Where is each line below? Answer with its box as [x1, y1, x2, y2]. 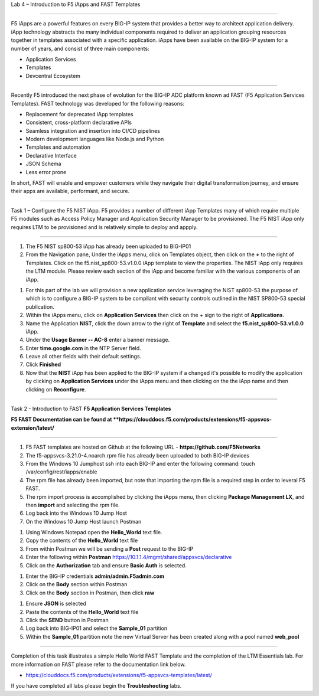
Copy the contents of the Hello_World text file [25, 537, 138, 544]
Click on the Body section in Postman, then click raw [25, 589, 155, 596]
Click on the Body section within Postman [25, 581, 128, 588]
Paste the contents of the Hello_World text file [25, 608, 139, 615]
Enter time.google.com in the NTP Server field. [25, 344, 141, 351]
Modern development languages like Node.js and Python [25, 136, 164, 143]
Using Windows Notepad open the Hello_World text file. [25, 529, 162, 536]
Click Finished [25, 361, 61, 368]
